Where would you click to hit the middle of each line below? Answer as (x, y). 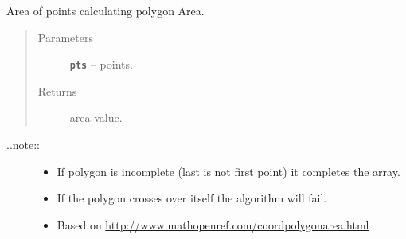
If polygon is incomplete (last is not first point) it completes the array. (228, 171)
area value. (96, 118)
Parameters (65, 37)
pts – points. (101, 64)
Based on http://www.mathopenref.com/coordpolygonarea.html (213, 224)
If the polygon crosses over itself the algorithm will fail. (192, 198)
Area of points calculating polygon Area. (105, 10)
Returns (57, 90)
